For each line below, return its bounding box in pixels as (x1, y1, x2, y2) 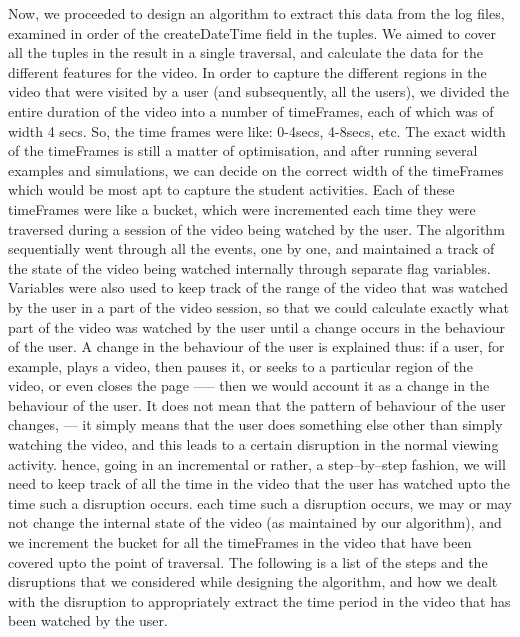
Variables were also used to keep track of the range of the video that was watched (8, 277, 509, 298)
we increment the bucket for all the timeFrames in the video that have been (8, 532, 472, 553)
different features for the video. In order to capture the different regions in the (8, 61, 487, 82)
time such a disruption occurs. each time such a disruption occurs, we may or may (8, 492, 512, 513)
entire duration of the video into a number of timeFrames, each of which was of (8, 100, 494, 121)
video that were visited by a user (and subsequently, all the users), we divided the (8, 81, 510, 102)
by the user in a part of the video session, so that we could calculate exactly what (8, 296, 509, 317)
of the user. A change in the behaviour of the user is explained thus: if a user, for (8, 336, 505, 357)
